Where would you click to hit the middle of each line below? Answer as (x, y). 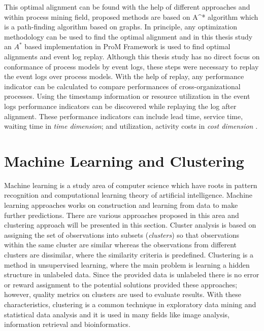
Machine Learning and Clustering (124, 160)
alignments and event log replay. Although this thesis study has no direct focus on (132, 56)
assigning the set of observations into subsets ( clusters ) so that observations (122, 234)
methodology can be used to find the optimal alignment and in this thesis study (128, 36)
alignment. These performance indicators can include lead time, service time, (124, 116)
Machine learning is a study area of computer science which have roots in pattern (131, 185)
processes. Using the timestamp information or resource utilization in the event (127, 96)
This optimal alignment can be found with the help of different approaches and (127, 7)
